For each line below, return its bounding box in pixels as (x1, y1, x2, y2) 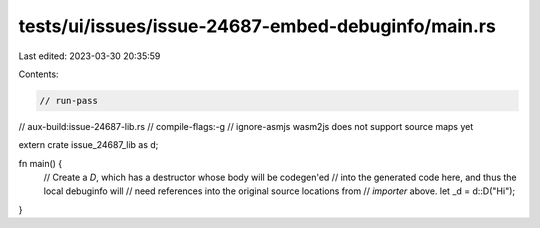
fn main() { (18, 157, 63, 169)
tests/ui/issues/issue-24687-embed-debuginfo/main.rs (18, 15, 497, 37)
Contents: (18, 68, 59, 80)
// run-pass (39, 95, 99, 106)
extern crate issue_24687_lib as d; (18, 139, 159, 151)
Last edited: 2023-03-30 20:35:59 (18, 50, 161, 62)
